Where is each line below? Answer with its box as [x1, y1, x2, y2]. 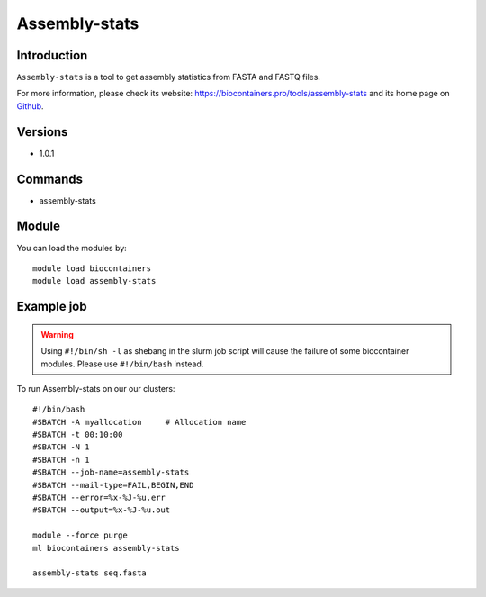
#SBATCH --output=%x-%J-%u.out [32, 505, 171, 515]
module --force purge [32, 530, 128, 540]
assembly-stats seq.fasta [32, 568, 148, 578]
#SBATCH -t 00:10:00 [32, 430, 123, 440]
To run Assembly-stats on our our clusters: [16, 383, 175, 393]
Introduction [16, 48, 88, 63]
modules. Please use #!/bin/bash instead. [40, 358, 204, 369]
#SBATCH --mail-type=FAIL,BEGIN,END [32, 480, 194, 490]
